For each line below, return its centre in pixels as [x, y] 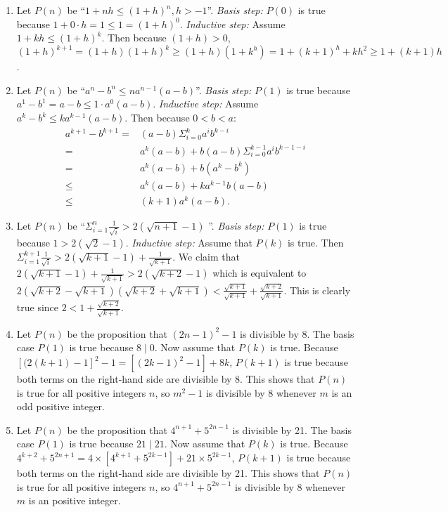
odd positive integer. [60, 406]
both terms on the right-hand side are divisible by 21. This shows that [168, 473]
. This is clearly [317, 290]
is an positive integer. [75, 500]
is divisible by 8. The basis [297, 333]
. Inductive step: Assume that [189, 242]
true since [38, 307]
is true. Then [315, 242]
